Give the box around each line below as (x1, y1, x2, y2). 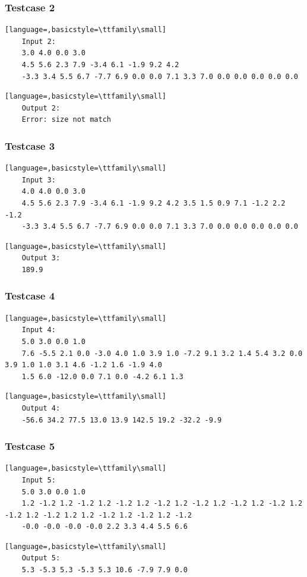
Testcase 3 (5, 138, 55, 153)
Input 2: (21, 37, 56, 46)
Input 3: (21, 175, 56, 184)
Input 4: (21, 326, 56, 335)
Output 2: (21, 103, 61, 112)
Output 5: (21, 554, 61, 563)
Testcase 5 (5, 439, 55, 453)
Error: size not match (21, 115, 111, 124)
